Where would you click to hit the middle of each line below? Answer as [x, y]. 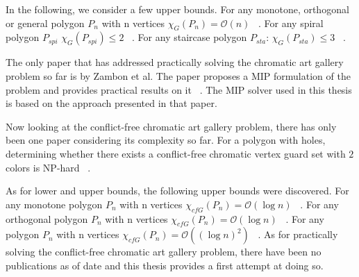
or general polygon [45, 23]
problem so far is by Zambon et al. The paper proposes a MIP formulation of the [178, 75]
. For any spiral [291, 23]
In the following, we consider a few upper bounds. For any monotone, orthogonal [177, 9]
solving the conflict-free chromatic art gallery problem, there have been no [164, 252]
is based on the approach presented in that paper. [111, 103]
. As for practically [298, 234]
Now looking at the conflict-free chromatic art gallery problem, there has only [171, 126]
